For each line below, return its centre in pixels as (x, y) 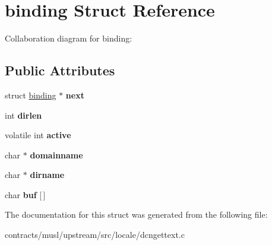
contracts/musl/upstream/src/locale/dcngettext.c (95, 235)
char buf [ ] (25, 194)
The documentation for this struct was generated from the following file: (136, 214)
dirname (47, 175)
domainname (56, 155)
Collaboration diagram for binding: (69, 38)
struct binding (31, 95)
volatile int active (38, 135)
